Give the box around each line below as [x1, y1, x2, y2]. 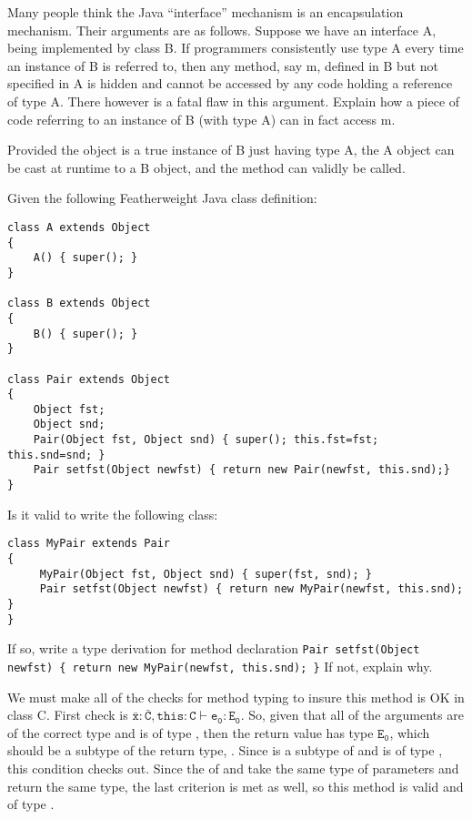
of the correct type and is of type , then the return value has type [7, 723, 374, 742]
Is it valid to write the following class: [7, 504, 218, 523]
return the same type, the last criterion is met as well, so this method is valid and [7, 776, 464, 795]
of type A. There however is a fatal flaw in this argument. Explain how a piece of [7, 91, 460, 110]
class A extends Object [7, 220, 151, 234]
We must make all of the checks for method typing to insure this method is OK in [7, 687, 465, 706]
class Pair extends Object [7, 372, 170, 386]
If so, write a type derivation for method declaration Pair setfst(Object [7, 639, 420, 658]
